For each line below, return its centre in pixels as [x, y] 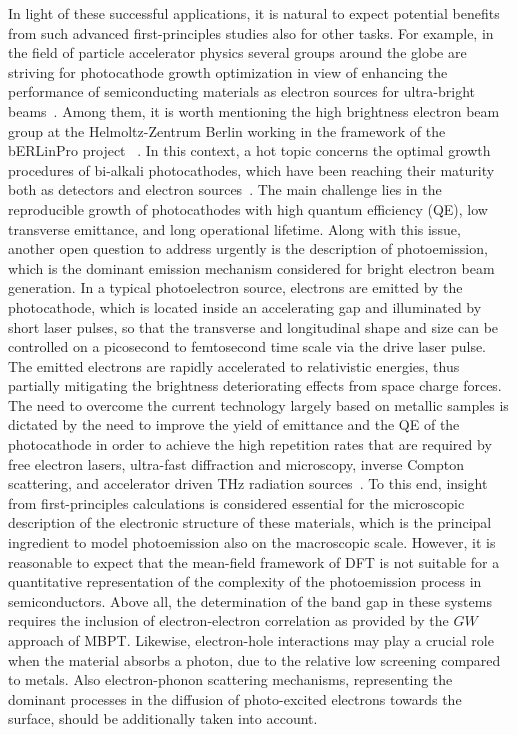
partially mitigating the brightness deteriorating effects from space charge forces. [255, 385]
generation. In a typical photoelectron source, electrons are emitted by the [235, 287]
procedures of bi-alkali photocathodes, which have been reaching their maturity [251, 169]
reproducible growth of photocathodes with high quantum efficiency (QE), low [248, 208]
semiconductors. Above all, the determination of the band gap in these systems [250, 600]
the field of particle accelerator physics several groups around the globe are [237, 52]
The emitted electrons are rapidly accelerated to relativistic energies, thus [234, 365]
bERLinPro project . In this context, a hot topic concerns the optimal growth [249, 150]
